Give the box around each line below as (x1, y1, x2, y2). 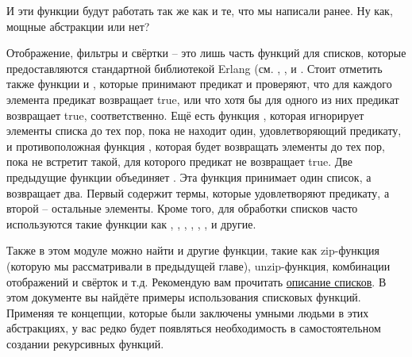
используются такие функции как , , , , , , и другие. (6, 215, 256, 232)
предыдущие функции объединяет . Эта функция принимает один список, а (6, 168, 372, 185)
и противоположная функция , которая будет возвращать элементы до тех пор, (6, 137, 386, 154)
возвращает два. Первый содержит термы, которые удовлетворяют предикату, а (6, 184, 390, 201)
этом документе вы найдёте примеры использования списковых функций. (6, 289, 361, 305)
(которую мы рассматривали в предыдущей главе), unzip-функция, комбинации (6, 257, 391, 274)
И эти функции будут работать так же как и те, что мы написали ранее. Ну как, (6, 2, 393, 18)
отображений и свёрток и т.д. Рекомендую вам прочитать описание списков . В (6, 273, 387, 290)
